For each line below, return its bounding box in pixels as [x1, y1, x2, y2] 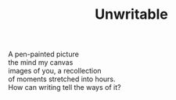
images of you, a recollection [8, 66, 102, 76]
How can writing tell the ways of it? [8, 83, 121, 92]
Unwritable [95, 5, 168, 23]
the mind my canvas [8, 58, 74, 67]
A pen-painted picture [8, 49, 80, 59]
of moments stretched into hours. [8, 74, 116, 84]
